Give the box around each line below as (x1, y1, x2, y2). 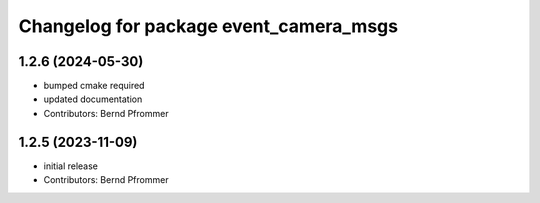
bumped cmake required (43, 80, 145, 92)
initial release (43, 160, 99, 172)
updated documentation (43, 93, 143, 105)
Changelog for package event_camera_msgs (18, 15, 399, 37)
